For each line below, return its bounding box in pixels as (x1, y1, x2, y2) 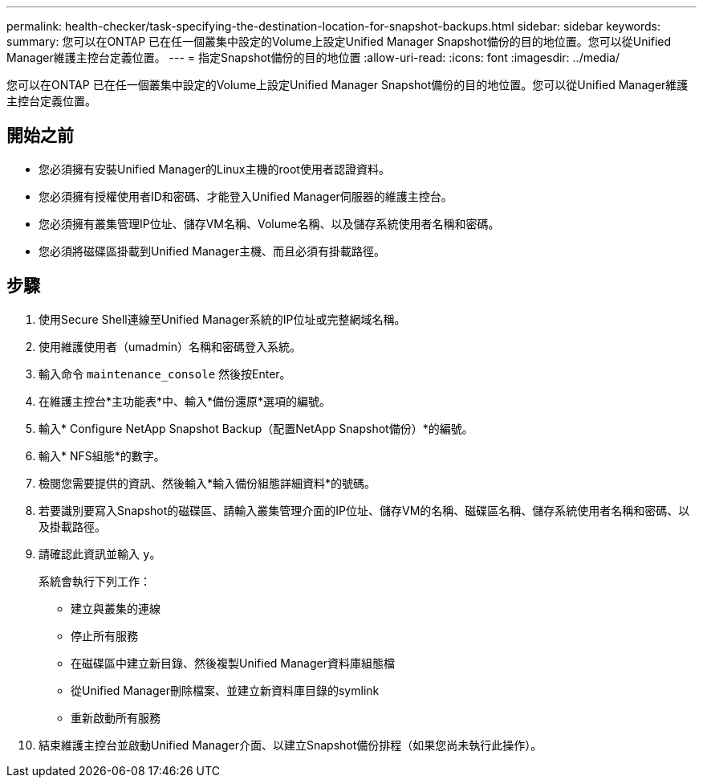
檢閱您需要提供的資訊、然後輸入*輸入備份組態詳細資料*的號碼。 (39, 476, 376, 490)
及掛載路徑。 (39, 519, 106, 533)
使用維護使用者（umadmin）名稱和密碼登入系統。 (39, 339, 301, 353)
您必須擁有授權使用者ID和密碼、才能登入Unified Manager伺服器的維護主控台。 (39, 189, 453, 203)
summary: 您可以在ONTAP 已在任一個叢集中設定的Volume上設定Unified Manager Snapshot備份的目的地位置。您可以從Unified (6, 35, 672, 48)
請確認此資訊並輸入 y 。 (39, 546, 161, 561)
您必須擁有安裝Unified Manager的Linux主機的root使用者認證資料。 (39, 161, 390, 176)
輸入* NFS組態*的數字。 (39, 448, 165, 463)
